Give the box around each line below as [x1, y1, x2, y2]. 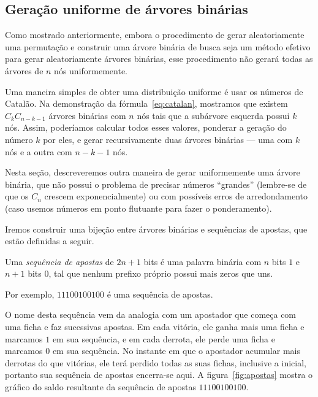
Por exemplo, [5, 287, 55, 300]
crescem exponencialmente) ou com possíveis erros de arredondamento [44, 190, 308, 202]
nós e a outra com [5, 145, 72, 158]
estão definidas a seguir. [5, 234, 94, 247]
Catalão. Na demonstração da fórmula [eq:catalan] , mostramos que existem [5, 97, 288, 110]
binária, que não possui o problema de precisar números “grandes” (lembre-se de [5, 177, 307, 190]
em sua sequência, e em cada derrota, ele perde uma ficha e [52, 332, 275, 345]
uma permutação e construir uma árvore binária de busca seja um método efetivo [5, 40, 311, 53]
